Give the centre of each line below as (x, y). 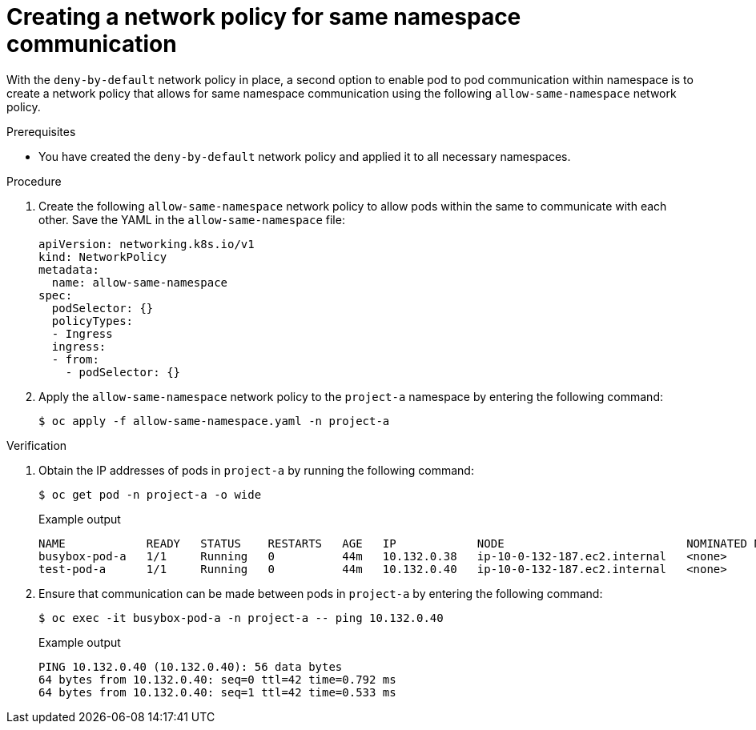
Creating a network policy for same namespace (264, 17)
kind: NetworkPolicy (103, 257)
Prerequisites (41, 131)
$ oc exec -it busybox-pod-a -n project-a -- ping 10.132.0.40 (241, 618)
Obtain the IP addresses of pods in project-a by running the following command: (256, 470)
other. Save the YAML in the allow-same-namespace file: (192, 219)
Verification (37, 445)
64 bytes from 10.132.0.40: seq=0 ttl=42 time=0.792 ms (217, 679)
